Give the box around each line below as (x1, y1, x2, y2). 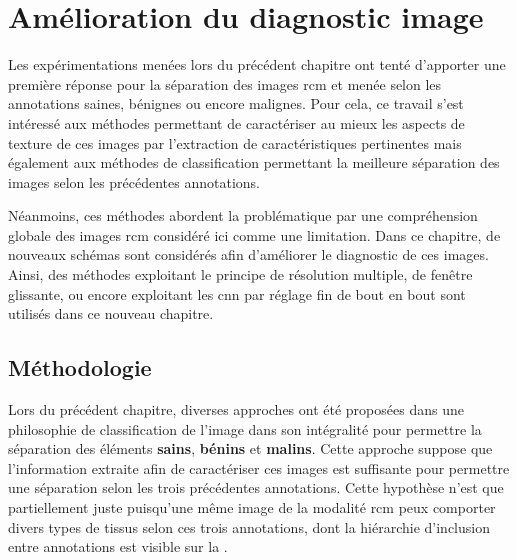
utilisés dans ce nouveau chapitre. (8, 303, 214, 324)
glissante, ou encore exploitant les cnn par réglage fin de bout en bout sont (8, 283, 466, 304)
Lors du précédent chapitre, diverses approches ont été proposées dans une (8, 399, 464, 420)
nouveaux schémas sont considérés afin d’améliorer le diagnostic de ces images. (8, 244, 489, 265)
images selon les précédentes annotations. (8, 171, 260, 192)
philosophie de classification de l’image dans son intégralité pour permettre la (8, 418, 482, 439)
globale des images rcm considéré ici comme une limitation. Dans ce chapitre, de (8, 224, 501, 245)
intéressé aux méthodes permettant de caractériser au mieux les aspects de (8, 112, 465, 133)
